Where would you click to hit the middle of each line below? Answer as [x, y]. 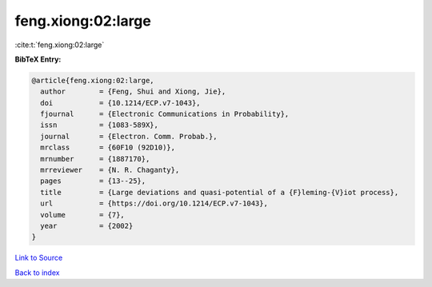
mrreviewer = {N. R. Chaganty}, [110, 170]
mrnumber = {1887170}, [95, 159]
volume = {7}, [83, 215]
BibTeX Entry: [38, 59]
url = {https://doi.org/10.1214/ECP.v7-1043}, [154, 203]
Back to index [37, 273]
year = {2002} [87, 226]
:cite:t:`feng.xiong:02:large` [60, 45]
